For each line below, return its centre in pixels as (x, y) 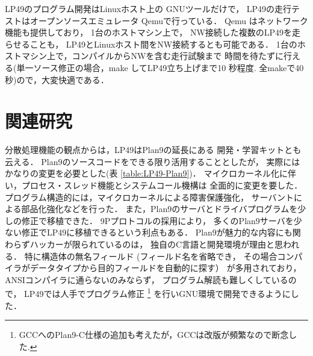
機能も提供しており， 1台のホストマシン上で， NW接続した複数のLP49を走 (153, 32)
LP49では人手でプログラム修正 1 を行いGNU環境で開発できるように (157, 293)
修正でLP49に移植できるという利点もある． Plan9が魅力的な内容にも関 (161, 232)
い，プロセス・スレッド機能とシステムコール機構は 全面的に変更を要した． (154, 185)
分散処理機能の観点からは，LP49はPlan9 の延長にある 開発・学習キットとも (153, 150)
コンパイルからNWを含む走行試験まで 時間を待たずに (178, 56)
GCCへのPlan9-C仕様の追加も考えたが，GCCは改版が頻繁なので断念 (154, 335)
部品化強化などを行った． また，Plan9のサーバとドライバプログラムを (160, 209)
